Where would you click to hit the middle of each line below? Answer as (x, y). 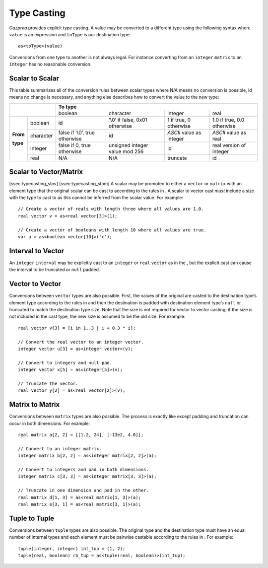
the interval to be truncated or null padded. (55, 270)
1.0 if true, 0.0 (228, 120)
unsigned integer (128, 145)
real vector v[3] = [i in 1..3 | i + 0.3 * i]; (77, 328)
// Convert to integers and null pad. (65, 363)
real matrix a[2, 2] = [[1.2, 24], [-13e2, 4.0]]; (81, 435)
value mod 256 (126, 151)
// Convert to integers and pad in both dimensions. (83, 469)
